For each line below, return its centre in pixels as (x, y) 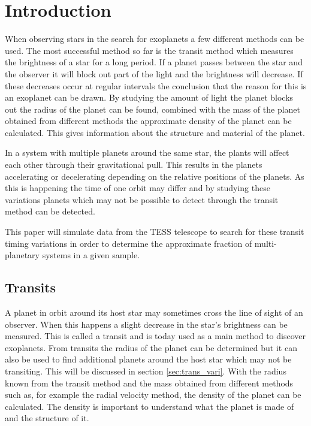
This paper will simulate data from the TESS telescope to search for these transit (155, 232)
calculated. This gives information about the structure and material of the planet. (155, 132)
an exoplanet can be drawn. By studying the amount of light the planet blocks (149, 97)
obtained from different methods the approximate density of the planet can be (148, 121)
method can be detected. (50, 211)
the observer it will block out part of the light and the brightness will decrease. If (154, 73)
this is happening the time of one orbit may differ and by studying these (138, 188)
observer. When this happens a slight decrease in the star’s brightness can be (146, 324)
